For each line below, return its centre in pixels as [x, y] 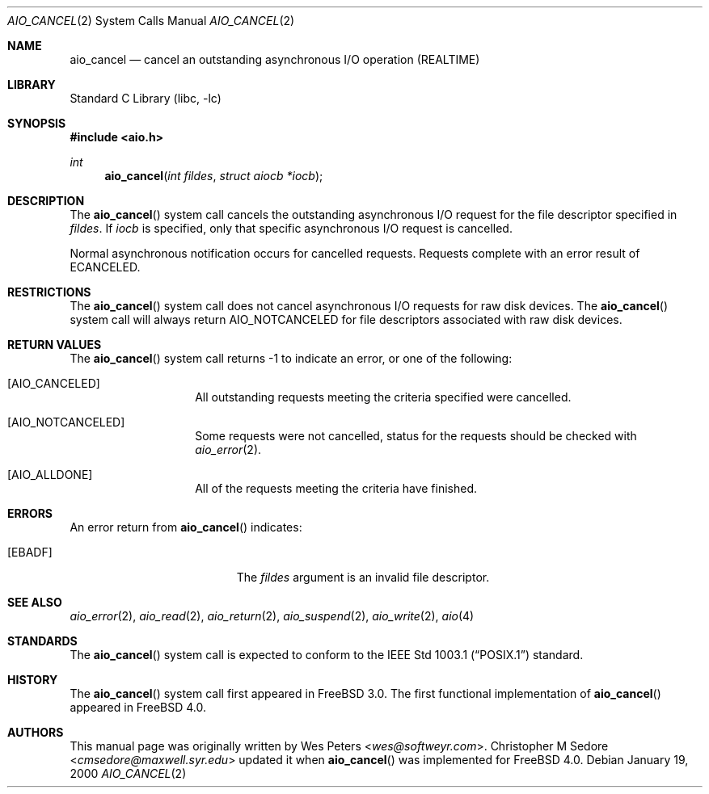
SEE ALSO [35, 602]
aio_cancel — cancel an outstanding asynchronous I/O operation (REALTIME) [275, 59]
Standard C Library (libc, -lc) [146, 98]
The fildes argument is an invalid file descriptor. [363, 577]
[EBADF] [30, 552]
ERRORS [30, 513]
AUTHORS [36, 732]
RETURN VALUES [55, 344]
